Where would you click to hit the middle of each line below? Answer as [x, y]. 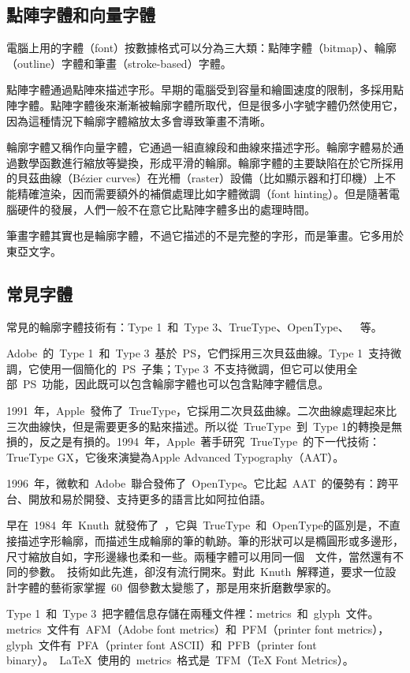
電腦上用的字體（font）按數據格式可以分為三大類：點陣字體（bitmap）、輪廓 [201, 48]
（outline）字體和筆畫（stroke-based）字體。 [119, 63]
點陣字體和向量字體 [81, 15]
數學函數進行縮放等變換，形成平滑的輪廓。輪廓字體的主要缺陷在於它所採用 [210, 162]
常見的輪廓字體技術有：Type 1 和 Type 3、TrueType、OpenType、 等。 [194, 326]
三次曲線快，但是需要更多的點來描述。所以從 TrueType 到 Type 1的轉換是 [199, 426]
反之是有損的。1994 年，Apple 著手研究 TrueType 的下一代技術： [210, 441]
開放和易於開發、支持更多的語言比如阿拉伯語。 [149, 498]
